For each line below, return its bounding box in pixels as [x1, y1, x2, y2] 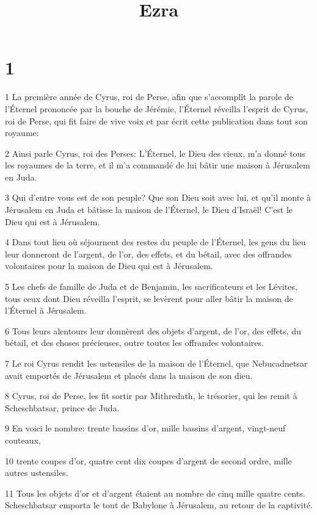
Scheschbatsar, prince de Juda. [5, 401, 120, 414]
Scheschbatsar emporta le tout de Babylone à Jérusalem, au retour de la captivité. [5, 499, 313, 511]
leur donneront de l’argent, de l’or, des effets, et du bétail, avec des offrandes [5, 247, 292, 260]
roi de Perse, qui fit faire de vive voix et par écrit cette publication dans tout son [5, 114, 308, 127]
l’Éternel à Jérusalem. [5, 304, 87, 317]
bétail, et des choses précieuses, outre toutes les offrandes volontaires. [5, 336, 264, 349]
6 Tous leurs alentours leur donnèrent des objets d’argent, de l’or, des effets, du [5, 324, 301, 337]
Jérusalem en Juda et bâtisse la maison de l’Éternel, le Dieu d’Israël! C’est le [5, 203, 293, 216]
